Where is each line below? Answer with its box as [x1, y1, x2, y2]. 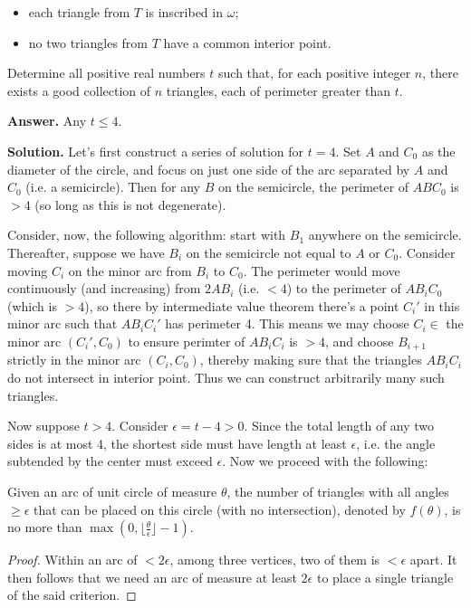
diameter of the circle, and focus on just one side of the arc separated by [7, 159, 410, 178]
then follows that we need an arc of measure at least [7, 567, 297, 586]
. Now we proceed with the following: [222, 451, 428, 470]
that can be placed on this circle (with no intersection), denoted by [34, 499, 406, 518]
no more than [7, 518, 82, 537]
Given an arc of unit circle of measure [7, 481, 217, 500]
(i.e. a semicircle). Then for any [25, 177, 201, 196]
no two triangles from [28, 33, 149, 52]
